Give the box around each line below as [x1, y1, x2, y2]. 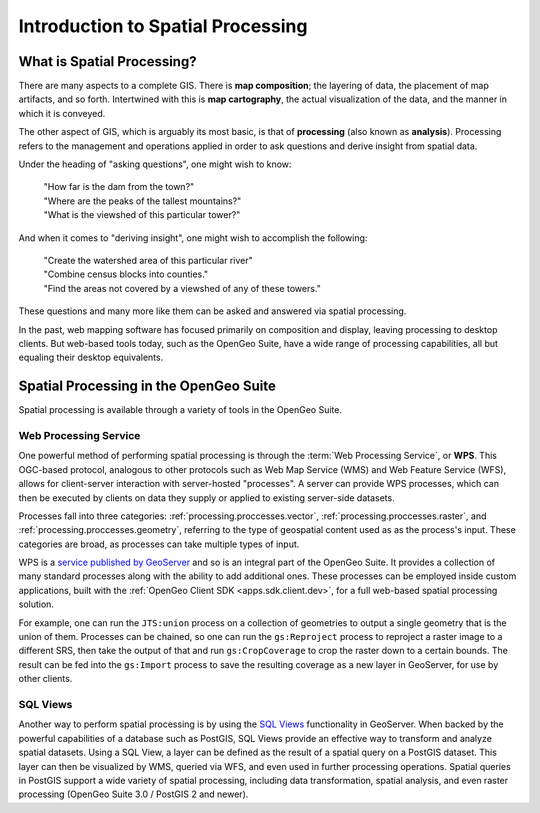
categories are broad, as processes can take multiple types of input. [18, 538, 300, 550]
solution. [18, 598, 55, 610]
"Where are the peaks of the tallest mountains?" [43, 195, 242, 207]
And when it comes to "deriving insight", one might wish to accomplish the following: [18, 231, 368, 244]
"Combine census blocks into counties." [43, 268, 209, 280]
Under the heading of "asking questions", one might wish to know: [18, 158, 292, 170]
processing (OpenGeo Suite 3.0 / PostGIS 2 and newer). [18, 788, 249, 800]
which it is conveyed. [18, 107, 106, 119]
